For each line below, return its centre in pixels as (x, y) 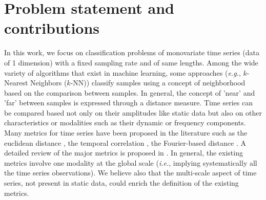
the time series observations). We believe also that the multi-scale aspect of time (130, 173)
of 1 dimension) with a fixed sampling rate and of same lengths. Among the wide (131, 62)
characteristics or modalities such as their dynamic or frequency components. (125, 123)
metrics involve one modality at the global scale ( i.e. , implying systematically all (131, 162)
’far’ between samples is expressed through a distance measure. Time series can (128, 103)
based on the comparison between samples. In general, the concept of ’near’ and (130, 92)
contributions (52, 28)
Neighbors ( (49, 83)
